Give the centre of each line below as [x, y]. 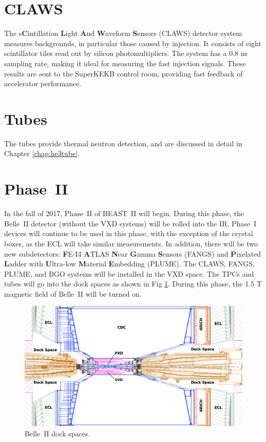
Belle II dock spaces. [58, 433]
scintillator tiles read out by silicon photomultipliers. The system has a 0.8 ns [126, 53]
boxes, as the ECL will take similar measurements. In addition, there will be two [131, 243]
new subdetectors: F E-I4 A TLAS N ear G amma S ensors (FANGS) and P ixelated [132, 253]
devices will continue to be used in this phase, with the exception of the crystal [129, 233]
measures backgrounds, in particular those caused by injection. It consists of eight [133, 43]
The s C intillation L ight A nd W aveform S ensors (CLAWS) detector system [123, 33]
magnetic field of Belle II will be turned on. [73, 293]
